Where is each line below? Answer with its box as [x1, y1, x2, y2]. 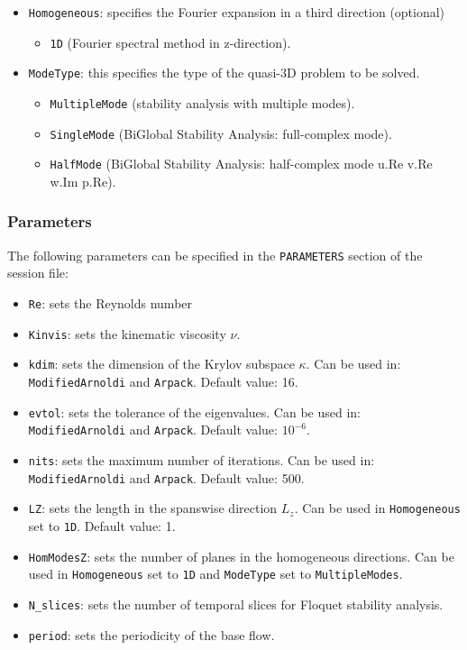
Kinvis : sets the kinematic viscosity [28, 324, 226, 343]
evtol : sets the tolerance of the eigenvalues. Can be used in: [28, 402, 362, 421]
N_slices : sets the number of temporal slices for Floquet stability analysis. [28, 594, 444, 613]
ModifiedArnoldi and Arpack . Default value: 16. [28, 371, 298, 390]
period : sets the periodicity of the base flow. [28, 625, 275, 644]
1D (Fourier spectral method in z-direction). [50, 32, 291, 51]
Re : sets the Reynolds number [28, 294, 193, 312]
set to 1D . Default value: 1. [28, 516, 176, 535]
